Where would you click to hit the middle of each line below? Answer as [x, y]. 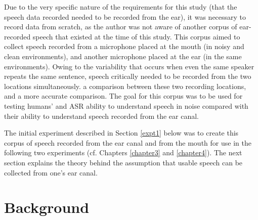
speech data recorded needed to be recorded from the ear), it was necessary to [125, 16]
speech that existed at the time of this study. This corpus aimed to [136, 36]
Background [47, 207]
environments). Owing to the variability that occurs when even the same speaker [129, 66]
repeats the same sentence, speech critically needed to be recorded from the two [128, 76]
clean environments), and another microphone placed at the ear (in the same [123, 56]
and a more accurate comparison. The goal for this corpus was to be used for [123, 96]
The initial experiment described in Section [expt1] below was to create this [121, 133]
